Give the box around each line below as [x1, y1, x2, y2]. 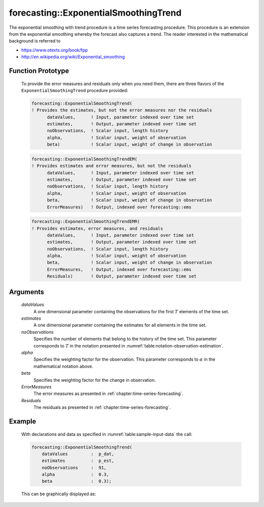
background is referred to [9, 38, 61, 44]
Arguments [9, 288, 44, 296]
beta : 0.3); [42, 479, 112, 484]
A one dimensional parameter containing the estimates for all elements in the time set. [33, 322, 207, 328]
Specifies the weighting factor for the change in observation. [33, 377, 156, 383]
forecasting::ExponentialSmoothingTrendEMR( [31, 219, 140, 225]
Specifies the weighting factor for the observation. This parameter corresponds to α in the [33, 356, 216, 362]
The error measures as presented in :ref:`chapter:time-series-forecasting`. [33, 391, 183, 396]
